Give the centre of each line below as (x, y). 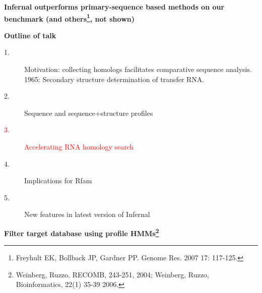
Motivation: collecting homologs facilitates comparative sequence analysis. (138, 69)
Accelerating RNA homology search (79, 146)
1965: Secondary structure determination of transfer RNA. (114, 79)
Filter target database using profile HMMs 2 (82, 232)
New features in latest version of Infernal (87, 214)
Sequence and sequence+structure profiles (89, 113)
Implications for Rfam (58, 180)
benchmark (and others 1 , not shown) (69, 18)
